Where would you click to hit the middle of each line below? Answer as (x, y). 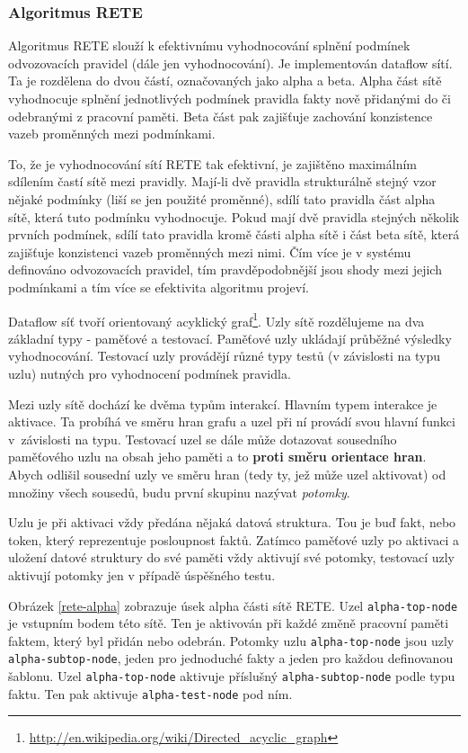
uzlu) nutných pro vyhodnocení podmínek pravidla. (150, 373)
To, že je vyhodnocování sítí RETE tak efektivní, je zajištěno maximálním (212, 163)
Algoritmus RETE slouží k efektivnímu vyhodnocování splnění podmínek (209, 45)
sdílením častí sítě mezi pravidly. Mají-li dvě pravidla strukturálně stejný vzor (222, 181)
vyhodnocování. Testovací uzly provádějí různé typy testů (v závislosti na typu (225, 356)
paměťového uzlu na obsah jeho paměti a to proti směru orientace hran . (217, 457)
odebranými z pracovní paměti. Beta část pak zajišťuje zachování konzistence (221, 116)
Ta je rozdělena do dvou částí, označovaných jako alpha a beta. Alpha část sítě (225, 81)
